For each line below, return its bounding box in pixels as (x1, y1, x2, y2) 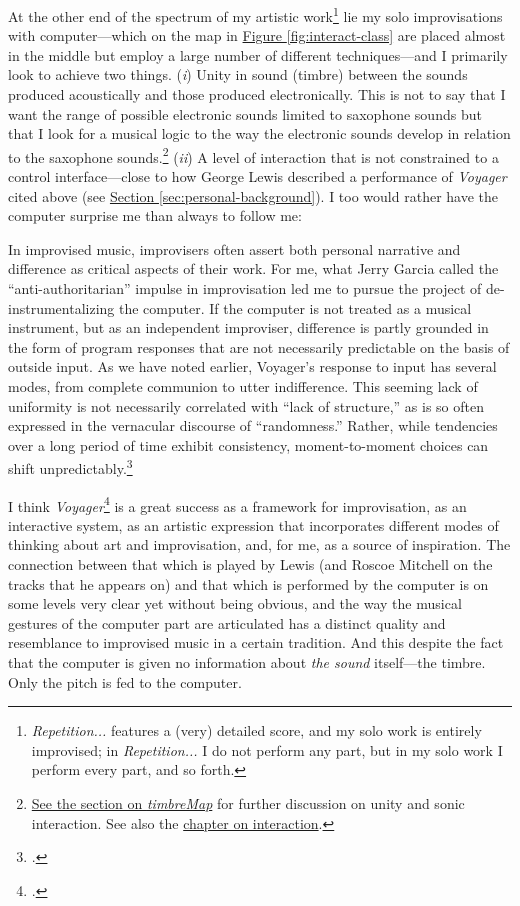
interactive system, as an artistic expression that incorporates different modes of (8, 514, 499, 535)
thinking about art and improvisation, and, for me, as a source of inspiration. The (8, 534, 511, 555)
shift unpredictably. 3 (8, 455, 133, 479)
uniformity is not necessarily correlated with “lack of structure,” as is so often (8, 395, 484, 416)
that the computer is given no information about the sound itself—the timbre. (8, 652, 486, 673)
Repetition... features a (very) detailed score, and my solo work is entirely (31, 720, 482, 741)
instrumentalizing (8, 297, 115, 318)
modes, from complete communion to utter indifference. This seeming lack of (8, 376, 478, 396)
